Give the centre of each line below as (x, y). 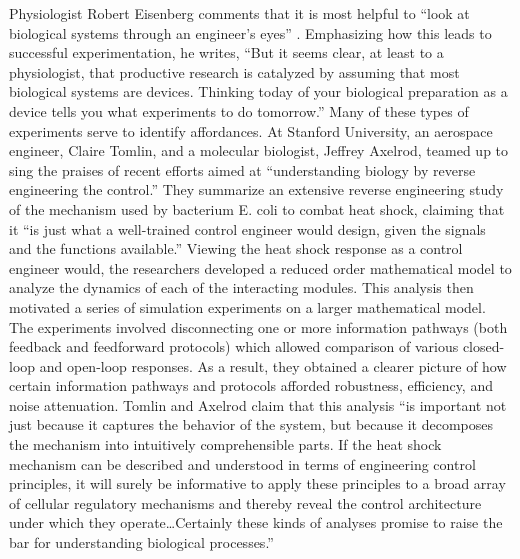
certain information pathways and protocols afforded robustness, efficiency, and (251, 385)
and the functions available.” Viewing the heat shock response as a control (236, 248)
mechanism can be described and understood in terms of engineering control (242, 463)
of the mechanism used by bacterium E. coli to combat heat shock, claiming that (257, 208)
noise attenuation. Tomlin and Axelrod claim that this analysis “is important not (258, 404)
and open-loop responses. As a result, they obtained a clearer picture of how (273, 365)
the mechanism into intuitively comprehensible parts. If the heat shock (225, 444)
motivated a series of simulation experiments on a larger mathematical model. (247, 306)
